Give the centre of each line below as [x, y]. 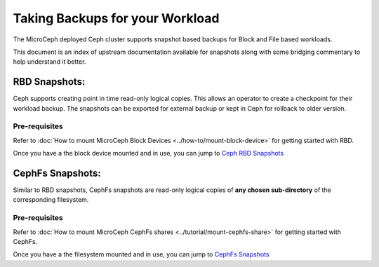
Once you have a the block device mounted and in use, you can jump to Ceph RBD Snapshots [148, 153]
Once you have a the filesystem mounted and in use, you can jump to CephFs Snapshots [141, 254]
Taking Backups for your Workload [116, 18]
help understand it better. [49, 62]
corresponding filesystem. [51, 200]
